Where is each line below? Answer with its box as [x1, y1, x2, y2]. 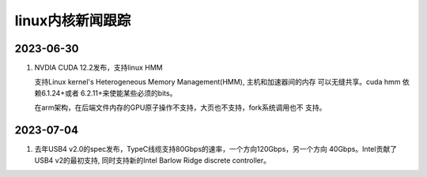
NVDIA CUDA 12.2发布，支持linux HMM [34, 63, 163, 73]
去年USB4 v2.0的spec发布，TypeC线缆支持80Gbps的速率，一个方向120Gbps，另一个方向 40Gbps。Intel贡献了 [34, 145, 397, 154]
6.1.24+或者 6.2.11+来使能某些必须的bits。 [40, 88, 177, 98]
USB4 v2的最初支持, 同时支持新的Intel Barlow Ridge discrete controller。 [34, 155, 270, 165]
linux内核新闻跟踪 [14, 12, 131, 29]
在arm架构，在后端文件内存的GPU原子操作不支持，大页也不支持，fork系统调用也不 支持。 [34, 103, 327, 112]
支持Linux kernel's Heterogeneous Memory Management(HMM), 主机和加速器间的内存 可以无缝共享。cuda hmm [34, 77, 401, 87]
